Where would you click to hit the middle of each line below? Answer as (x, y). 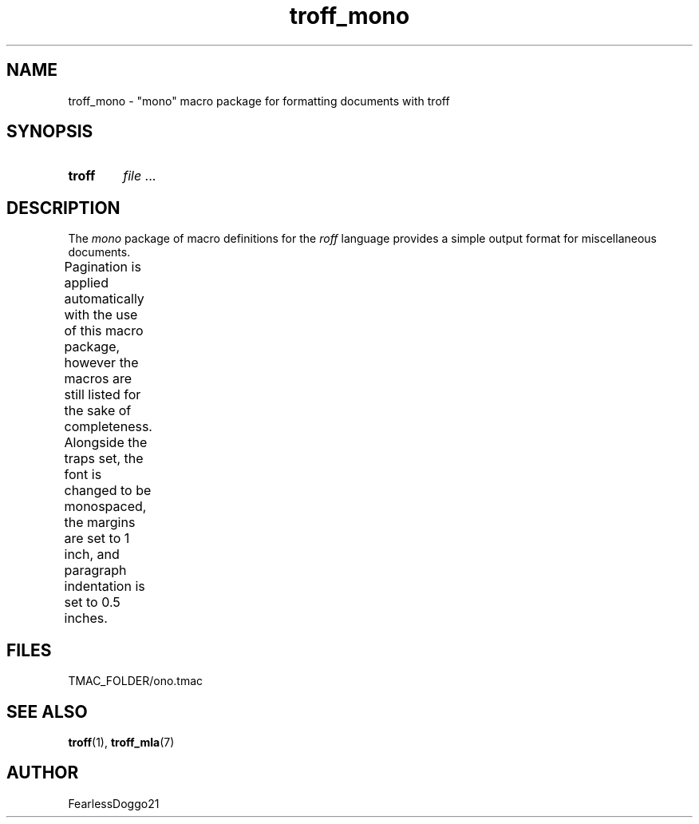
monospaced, (105, 507)
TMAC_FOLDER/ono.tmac (136, 681)
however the (101, 363)
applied (86, 283)
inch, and (92, 555)
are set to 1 (97, 539)
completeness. (108, 427)
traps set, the (104, 459)
